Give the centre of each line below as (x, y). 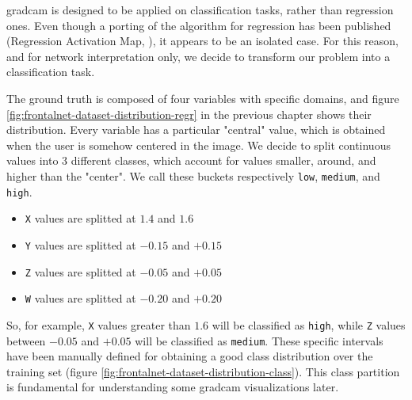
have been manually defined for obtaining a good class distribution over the (190, 356)
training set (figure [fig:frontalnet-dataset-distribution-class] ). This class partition (203, 371)
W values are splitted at (80, 298)
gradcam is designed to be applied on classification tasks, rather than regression (200, 10)
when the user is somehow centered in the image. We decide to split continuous (198, 145)
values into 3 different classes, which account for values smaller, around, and (191, 160)
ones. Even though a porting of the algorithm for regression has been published (199, 25)
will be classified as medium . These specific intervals (259, 340)
